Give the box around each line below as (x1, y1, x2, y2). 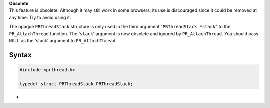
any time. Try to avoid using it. (9, 14, 71, 20)
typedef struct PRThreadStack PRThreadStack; (19, 81, 133, 87)
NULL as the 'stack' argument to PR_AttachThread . (9, 37, 117, 43)
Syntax (9, 50, 32, 59)
